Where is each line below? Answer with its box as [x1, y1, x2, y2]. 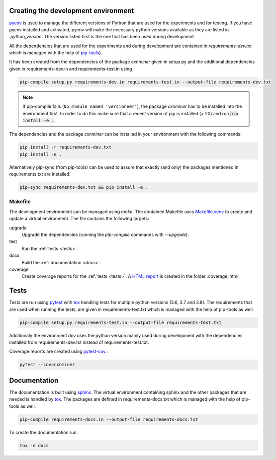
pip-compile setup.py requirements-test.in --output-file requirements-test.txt [19, 319, 222, 325]
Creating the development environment [9, 6, 134, 15]
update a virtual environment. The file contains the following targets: [9, 216, 149, 222]
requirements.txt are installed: [9, 171, 71, 177]
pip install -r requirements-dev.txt [19, 145, 112, 150]
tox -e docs [19, 443, 49, 448]
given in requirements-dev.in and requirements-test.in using [9, 66, 132, 72]
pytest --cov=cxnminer [19, 362, 75, 368]
